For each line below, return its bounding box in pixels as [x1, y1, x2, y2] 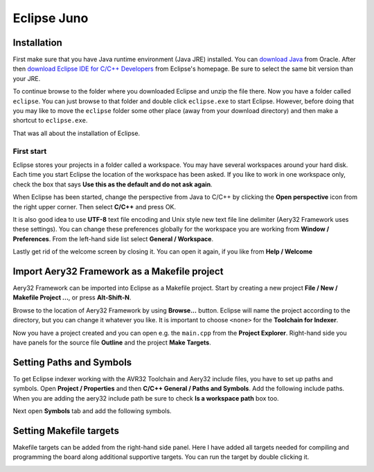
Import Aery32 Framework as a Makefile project [12, 265, 224, 277]
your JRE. [12, 74, 41, 82]
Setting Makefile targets [12, 425, 119, 437]
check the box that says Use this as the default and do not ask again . [12, 180, 213, 189]
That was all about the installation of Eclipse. [12, 129, 141, 137]
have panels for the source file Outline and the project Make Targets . [12, 338, 211, 347]
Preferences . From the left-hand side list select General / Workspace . [12, 234, 214, 243]
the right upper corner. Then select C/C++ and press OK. [12, 202, 177, 211]
